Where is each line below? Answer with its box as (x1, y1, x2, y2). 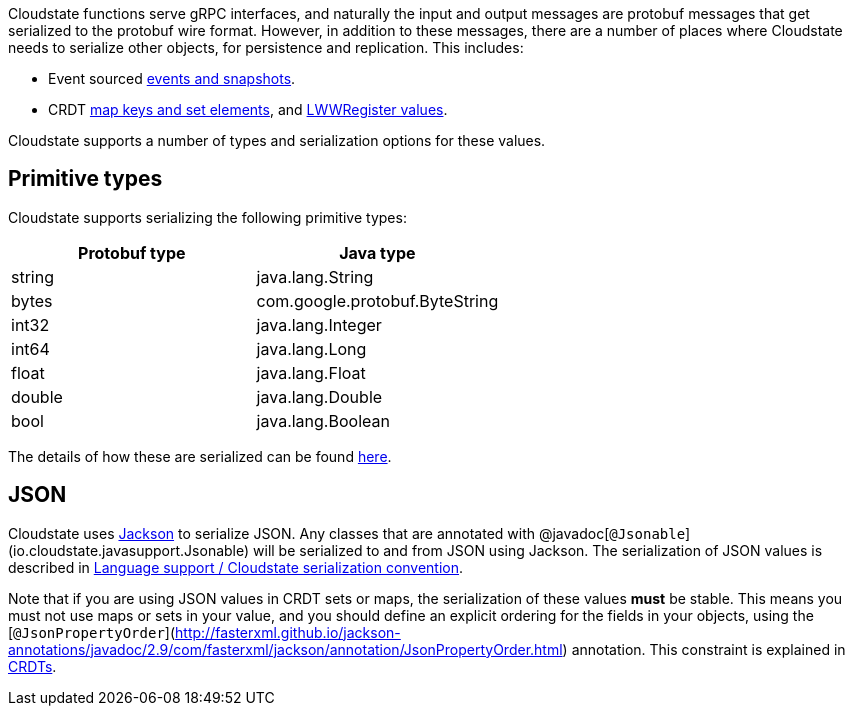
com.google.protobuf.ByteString (256, 290, 499, 311)
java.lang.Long (256, 338, 367, 359)
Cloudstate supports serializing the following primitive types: (8, 208, 407, 226)
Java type (339, 242, 416, 263)
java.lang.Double (256, 386, 383, 407)
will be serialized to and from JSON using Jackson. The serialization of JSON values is (253, 541, 823, 559)
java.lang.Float (256, 362, 366, 383)
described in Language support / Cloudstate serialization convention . (8, 558, 464, 576)
